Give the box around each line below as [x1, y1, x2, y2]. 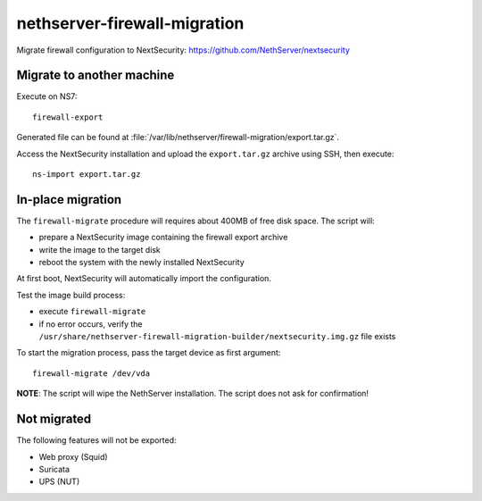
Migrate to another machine [16, 68, 175, 83]
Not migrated [16, 412, 92, 427]
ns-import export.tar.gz [32, 170, 141, 180]
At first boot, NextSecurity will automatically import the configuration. [16, 273, 272, 284]
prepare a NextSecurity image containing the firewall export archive [38, 232, 288, 243]
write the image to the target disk [38, 244, 161, 255]
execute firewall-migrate [38, 306, 146, 317]
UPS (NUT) [38, 476, 80, 487]
